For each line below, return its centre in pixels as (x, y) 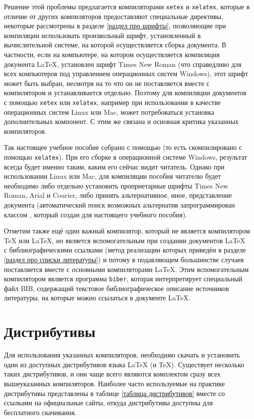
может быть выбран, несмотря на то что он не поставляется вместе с (107, 83)
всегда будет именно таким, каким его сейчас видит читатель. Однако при (114, 166)
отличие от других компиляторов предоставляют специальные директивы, (114, 16)
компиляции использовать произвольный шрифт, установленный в (102, 35)
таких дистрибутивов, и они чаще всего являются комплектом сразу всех (112, 374)
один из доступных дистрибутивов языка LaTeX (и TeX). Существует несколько (124, 364)
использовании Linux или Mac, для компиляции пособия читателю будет (113, 176)
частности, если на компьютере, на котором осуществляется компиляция (112, 54)
